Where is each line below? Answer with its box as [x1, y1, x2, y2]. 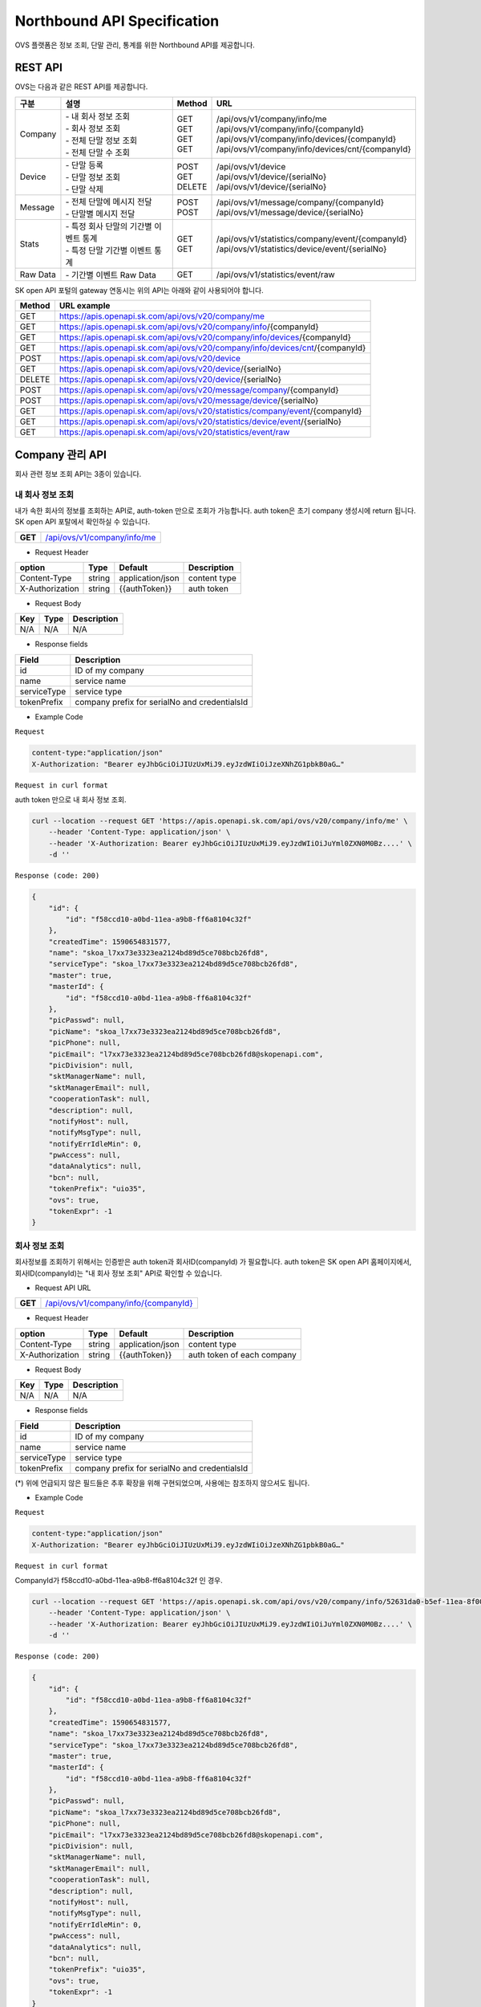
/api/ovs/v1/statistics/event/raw [216, 269, 336, 280]
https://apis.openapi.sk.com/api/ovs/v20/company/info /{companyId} [59, 321, 320, 332]
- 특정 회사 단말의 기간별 [65, 221, 152, 232]
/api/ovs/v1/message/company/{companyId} [216, 197, 385, 208]
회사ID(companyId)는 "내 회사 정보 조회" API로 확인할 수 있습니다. [14, 1268, 223, 1278]
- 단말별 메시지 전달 [65, 208, 135, 219]
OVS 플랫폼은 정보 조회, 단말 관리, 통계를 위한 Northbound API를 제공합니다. [14, 40, 256, 50]
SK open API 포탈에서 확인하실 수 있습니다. [14, 517, 151, 527]
